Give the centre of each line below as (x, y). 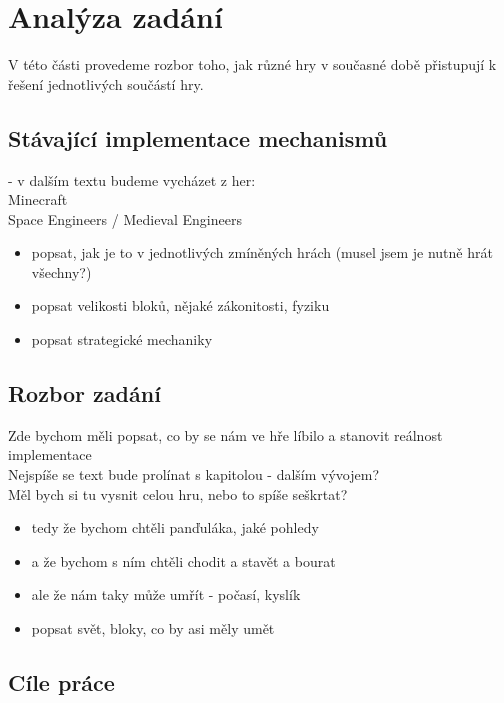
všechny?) (61, 271)
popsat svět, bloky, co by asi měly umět (153, 628)
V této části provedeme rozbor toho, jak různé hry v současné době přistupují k (252, 64)
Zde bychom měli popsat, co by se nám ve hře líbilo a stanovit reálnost (225, 434)
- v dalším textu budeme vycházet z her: (132, 179)
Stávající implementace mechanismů (198, 137)
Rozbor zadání (84, 393)
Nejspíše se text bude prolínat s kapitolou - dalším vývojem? (194, 474)
